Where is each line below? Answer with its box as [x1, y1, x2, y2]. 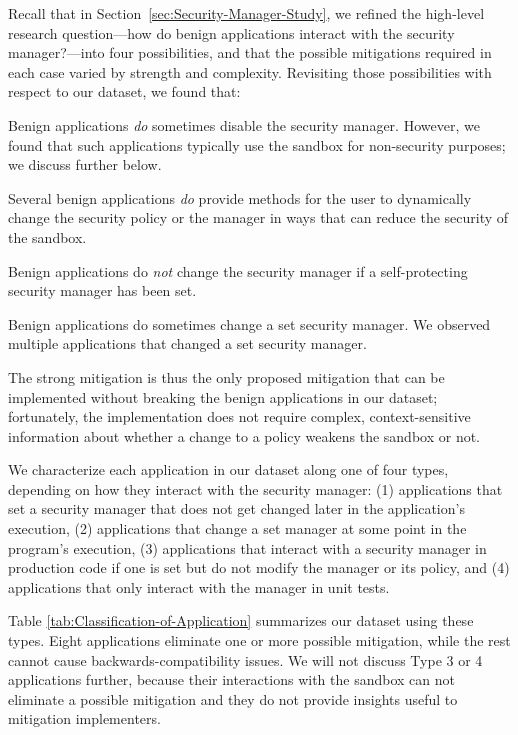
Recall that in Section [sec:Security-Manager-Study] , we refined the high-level [8, 3, 485, 23]
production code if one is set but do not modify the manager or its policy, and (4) [8, 557, 510, 578]
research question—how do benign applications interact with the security [8, 22, 455, 43]
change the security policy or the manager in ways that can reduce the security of [8, 207, 509, 228]
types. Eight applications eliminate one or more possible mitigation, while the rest [8, 630, 511, 651]
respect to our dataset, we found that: [8, 81, 241, 102]
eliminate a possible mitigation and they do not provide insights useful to [8, 688, 458, 709]
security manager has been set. [8, 280, 197, 301]
